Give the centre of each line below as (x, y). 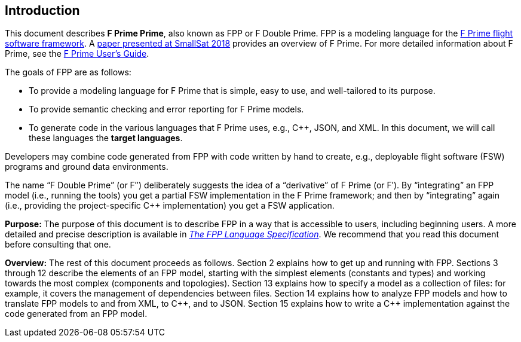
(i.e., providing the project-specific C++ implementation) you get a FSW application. (170, 206)
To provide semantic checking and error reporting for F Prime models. (166, 109)
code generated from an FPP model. (76, 314)
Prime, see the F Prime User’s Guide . (77, 54)
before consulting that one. (58, 245)
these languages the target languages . (106, 138)
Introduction (42, 10)
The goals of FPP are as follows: (68, 72)
